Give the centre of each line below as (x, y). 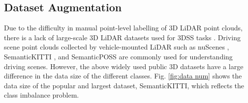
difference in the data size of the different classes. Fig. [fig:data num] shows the (123, 76)
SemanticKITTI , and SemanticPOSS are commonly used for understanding (118, 56)
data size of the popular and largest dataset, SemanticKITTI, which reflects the (124, 85)
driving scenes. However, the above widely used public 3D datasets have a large (124, 66)
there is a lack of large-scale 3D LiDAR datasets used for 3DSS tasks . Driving (122, 37)
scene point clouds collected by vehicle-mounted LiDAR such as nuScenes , (117, 47)
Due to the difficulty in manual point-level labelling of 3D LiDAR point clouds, (123, 28)
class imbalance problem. (42, 95)
